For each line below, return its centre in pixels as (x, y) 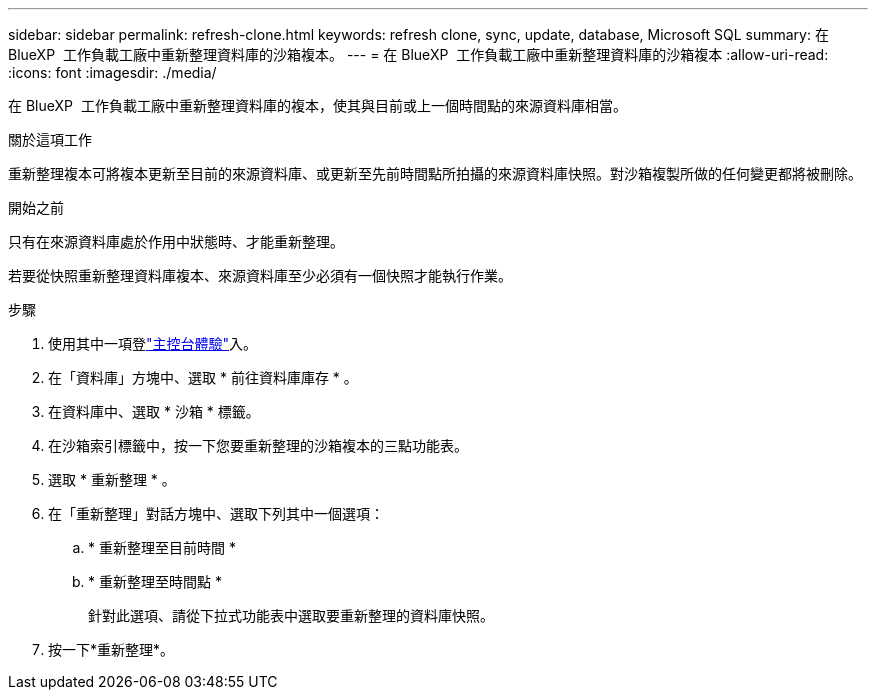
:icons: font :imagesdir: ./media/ (112, 72)
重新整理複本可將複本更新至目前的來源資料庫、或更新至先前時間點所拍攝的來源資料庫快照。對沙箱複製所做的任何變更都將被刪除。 (435, 173)
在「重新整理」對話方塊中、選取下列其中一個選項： (216, 513)
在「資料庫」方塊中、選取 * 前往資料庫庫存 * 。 (203, 377)
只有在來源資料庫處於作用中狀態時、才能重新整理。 (176, 241)
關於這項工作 (50, 139)
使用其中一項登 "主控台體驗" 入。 (153, 343)
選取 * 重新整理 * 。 (112, 479)
